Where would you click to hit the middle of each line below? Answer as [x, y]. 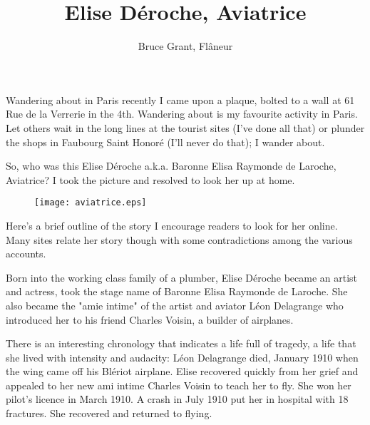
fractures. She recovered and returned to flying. [109, 413]
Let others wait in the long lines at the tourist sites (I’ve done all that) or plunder [185, 127]
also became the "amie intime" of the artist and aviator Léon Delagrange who [175, 305]
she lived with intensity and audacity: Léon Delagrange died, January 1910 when [182, 357]
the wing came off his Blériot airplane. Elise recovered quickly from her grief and [182, 371]
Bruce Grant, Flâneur [185, 46]
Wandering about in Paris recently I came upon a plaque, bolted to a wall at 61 [180, 99]
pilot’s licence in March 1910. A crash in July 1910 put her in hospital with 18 [177, 399]
